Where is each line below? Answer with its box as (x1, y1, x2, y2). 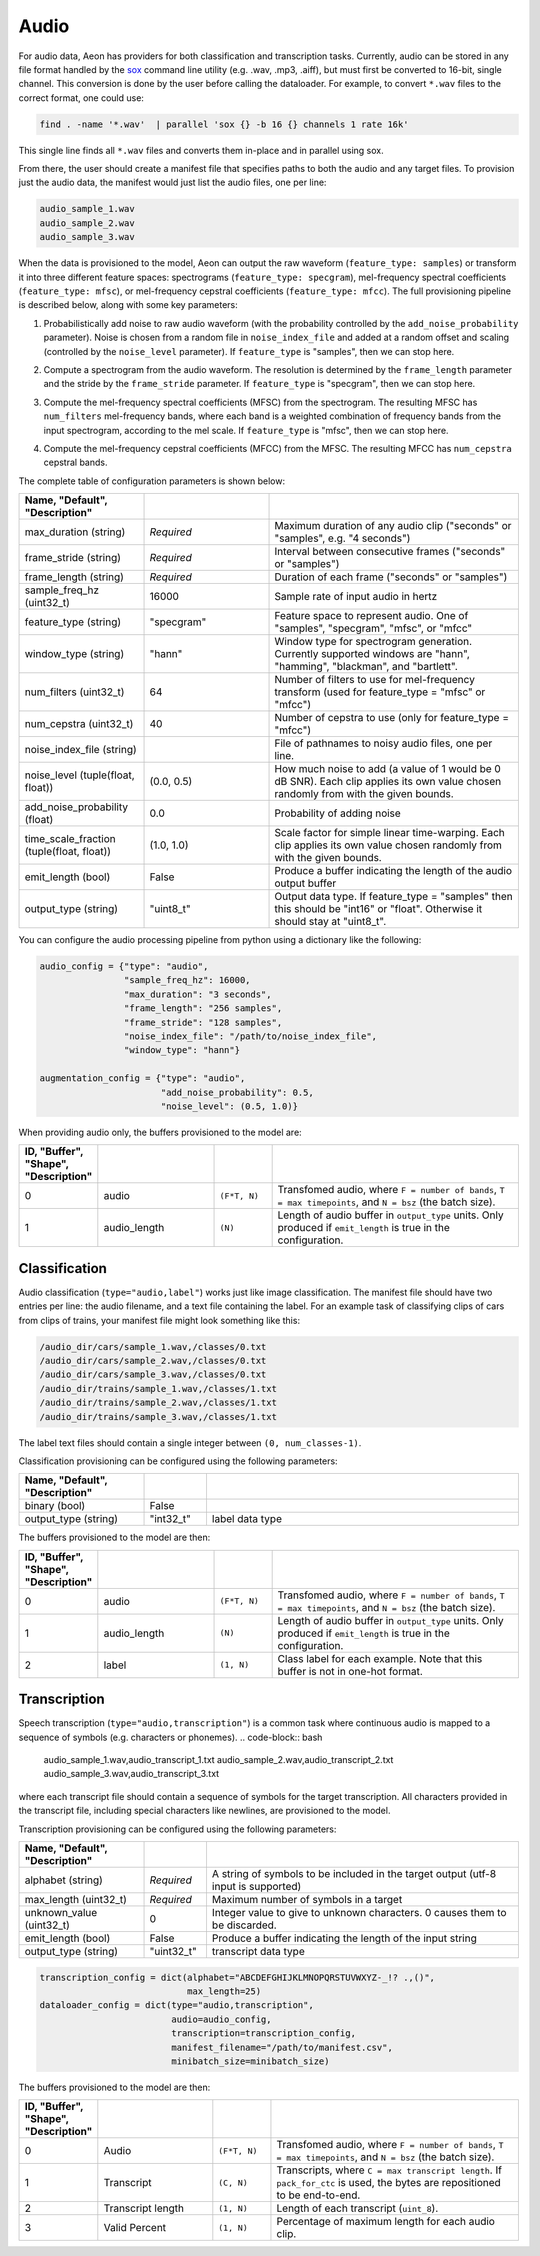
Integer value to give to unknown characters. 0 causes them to (211, 1905, 507, 1919)
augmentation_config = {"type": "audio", (39, 1073, 246, 1084)
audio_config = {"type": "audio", (39, 961, 209, 972)
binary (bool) (24, 1499, 86, 1513)
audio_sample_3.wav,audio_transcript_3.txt (43, 1768, 220, 1780)
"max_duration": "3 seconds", (123, 988, 272, 1000)
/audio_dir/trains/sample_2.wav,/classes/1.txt (39, 1397, 277, 1409)
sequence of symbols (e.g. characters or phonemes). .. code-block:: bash (18, 1731, 323, 1743)
